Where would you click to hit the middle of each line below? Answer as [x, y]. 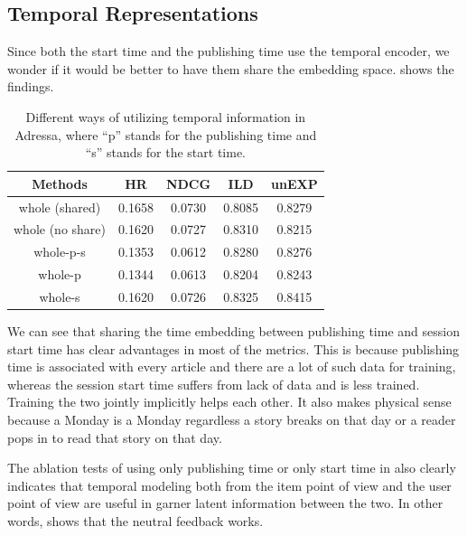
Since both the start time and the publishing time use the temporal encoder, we [229, 51]
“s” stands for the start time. [166, 152]
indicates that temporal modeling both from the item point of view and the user [229, 485]
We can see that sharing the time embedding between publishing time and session [233, 331]
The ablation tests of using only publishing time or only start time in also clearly [232, 468]
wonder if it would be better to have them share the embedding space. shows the [231, 68]
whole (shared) [60, 207]
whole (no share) [60, 229]
